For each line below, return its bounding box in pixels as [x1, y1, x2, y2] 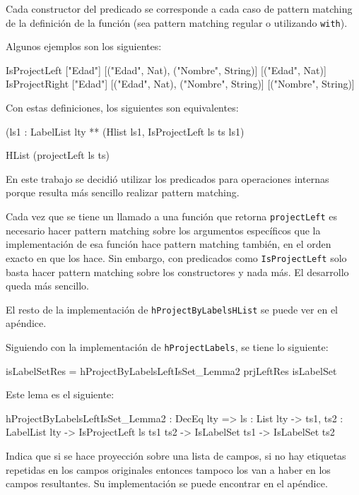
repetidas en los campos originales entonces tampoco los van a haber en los [6, 462, 331, 477]
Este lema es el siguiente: [6, 387, 114, 402]
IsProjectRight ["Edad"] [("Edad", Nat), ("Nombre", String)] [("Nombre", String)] [6, 76, 355, 91]
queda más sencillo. [6, 278, 89, 293]
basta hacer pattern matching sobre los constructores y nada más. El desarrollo [6, 264, 349, 279]
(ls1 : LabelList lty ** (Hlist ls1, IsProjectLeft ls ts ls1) [6, 124, 245, 138]
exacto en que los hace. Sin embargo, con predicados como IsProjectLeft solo [6, 250, 347, 265]
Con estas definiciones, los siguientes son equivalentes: [6, 100, 239, 115]
